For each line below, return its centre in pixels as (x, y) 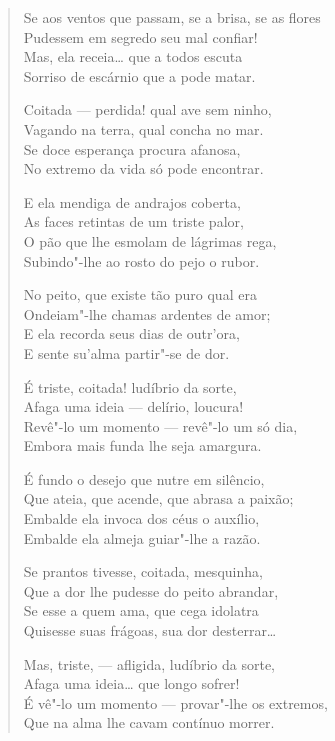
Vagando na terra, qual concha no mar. (143, 128)
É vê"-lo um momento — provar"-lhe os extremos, (175, 702)
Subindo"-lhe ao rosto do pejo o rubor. (141, 260)
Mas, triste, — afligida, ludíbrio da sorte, (149, 663)
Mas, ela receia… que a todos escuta (133, 56)
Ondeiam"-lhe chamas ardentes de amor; (147, 313)
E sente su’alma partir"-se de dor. (126, 352)
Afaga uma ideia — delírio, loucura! (133, 406)
